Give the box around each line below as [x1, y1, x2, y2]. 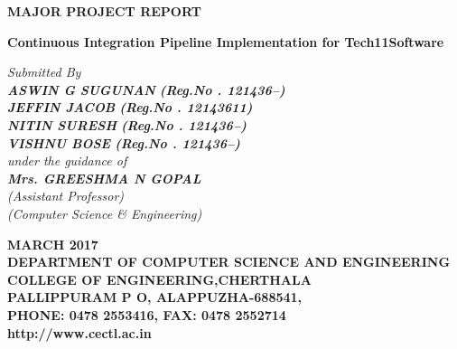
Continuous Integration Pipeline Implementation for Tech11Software [7, 32, 444, 51]
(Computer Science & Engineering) [7, 203, 202, 222]
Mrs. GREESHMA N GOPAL [7, 168, 201, 187]
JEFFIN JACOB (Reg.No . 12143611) [7, 98, 253, 117]
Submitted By [7, 62, 81, 81]
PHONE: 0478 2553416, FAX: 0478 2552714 [7, 305, 286, 324]
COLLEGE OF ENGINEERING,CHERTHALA [7, 269, 312, 288]
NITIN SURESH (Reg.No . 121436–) [7, 115, 247, 134]
